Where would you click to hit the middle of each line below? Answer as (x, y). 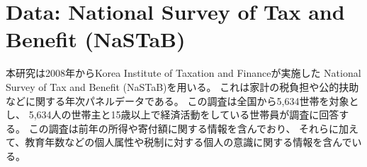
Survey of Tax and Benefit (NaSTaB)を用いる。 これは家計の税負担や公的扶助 (182, 86)
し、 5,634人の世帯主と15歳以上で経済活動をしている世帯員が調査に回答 (173, 115)
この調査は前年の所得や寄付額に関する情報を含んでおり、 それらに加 (189, 128)
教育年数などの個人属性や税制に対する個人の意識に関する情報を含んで (188, 142)
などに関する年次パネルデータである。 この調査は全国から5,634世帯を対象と (182, 100)
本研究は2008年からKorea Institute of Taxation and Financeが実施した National (183, 73)
